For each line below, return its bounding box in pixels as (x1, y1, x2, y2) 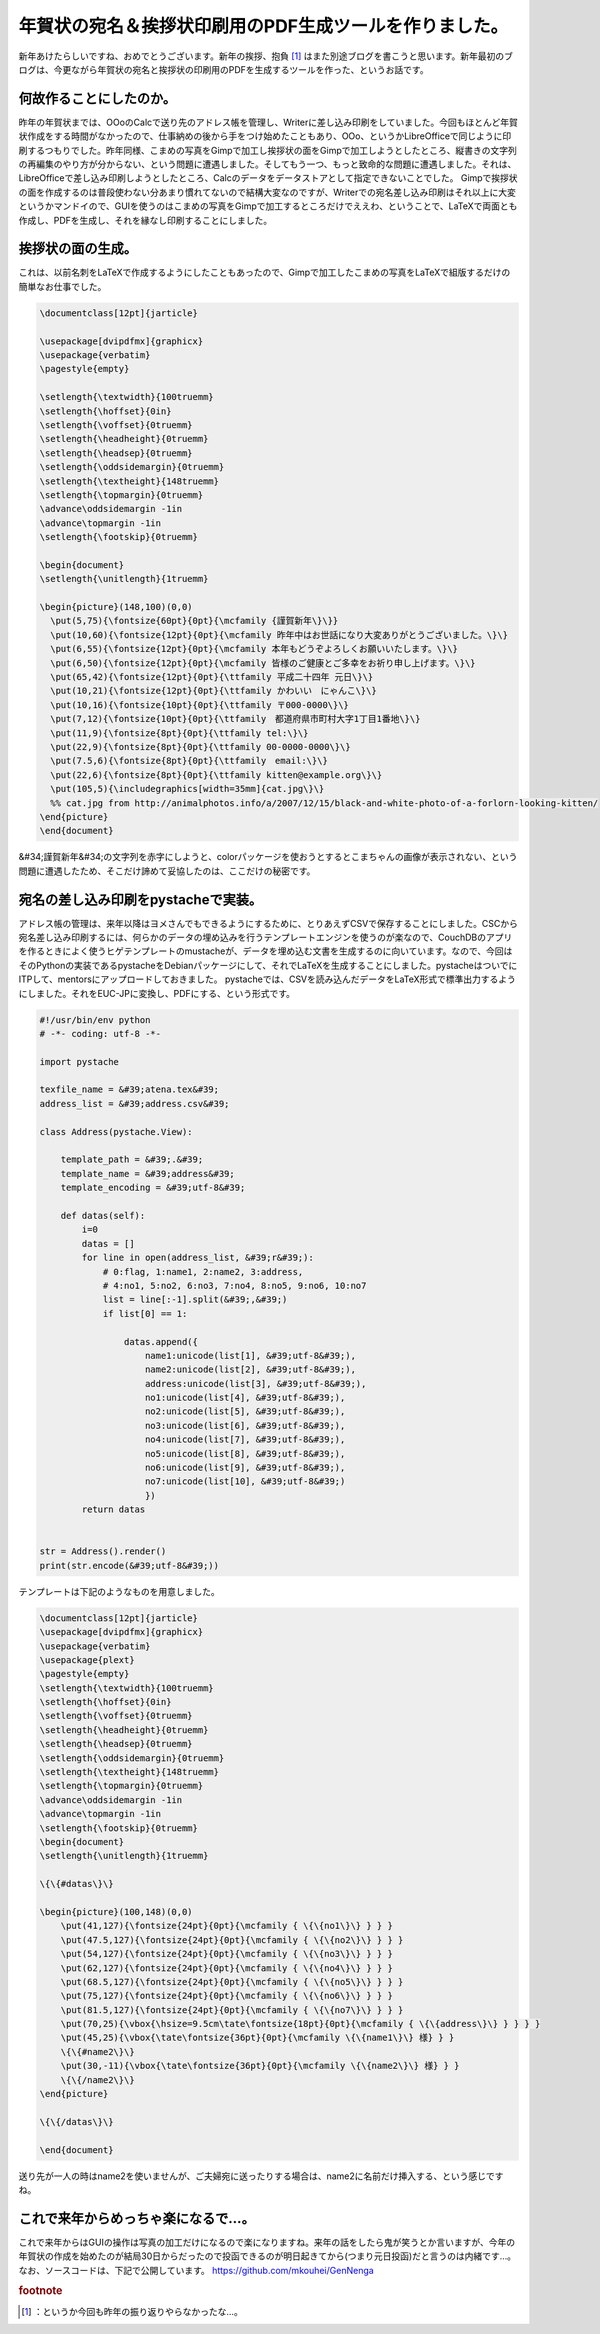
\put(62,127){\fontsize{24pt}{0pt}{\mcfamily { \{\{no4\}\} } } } (60, 1962, 394, 1974)
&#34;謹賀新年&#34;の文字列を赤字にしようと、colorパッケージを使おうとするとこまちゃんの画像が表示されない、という (18, 851, 518, 863)
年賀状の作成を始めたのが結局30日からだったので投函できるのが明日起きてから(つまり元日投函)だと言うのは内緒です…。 (18, 2250, 517, 2262)
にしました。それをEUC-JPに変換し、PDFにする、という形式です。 (18, 987, 295, 999)
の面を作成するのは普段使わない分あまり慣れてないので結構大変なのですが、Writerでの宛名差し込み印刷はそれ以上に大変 (18, 186, 517, 198)
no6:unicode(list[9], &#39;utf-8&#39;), (145, 1462, 346, 1474)
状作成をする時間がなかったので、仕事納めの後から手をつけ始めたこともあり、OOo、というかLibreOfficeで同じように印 (18, 130, 512, 142)
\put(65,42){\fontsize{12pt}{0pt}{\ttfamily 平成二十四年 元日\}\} (50, 671, 374, 683)
